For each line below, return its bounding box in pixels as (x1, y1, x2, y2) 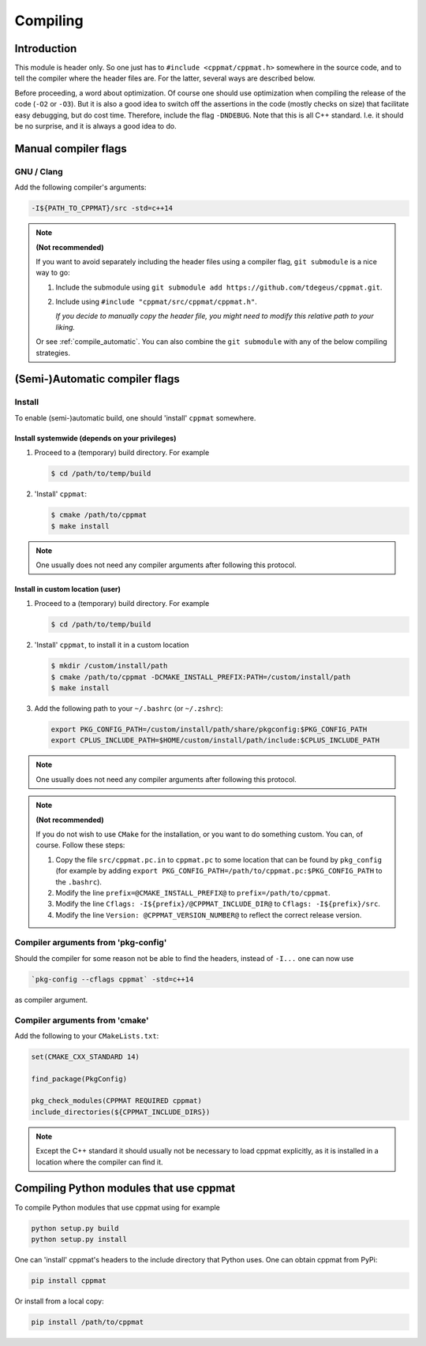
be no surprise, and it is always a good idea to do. (14, 122, 177, 131)
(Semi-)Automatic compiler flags (14, 372, 181, 386)
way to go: (35, 268, 70, 278)
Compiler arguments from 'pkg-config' (14, 937, 167, 948)
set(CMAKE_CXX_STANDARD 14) (31, 1052, 140, 1061)
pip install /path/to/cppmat (31, 1318, 144, 1326)
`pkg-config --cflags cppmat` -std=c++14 (31, 974, 194, 984)
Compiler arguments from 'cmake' (14, 1015, 149, 1026)
